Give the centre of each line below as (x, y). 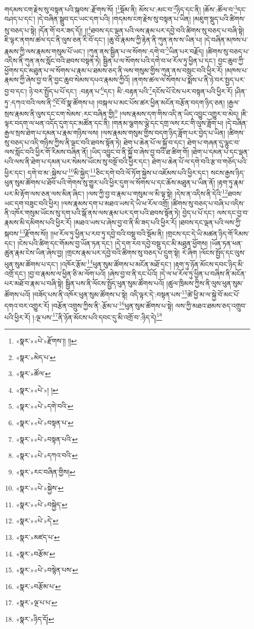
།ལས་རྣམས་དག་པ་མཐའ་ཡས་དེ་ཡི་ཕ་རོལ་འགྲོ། (115, 203)
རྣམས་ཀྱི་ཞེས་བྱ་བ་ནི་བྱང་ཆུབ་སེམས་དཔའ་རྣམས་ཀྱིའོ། (67, 80)
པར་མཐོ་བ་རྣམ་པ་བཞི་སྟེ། (34, 283)
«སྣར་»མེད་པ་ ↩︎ (36, 357)
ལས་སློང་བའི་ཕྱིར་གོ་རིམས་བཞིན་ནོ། (46, 152)
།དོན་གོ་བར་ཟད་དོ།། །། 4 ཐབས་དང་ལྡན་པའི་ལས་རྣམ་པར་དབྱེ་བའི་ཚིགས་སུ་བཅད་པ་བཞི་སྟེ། (141, 29)
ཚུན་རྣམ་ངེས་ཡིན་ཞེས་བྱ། (34, 253)
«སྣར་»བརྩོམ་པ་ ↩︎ (38, 586)
